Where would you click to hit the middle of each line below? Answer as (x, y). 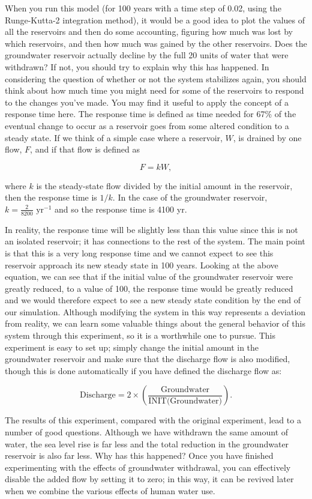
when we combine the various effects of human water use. (110, 491)
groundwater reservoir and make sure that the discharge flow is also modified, (148, 359)
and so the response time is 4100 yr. (121, 209)
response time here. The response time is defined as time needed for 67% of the (151, 114)
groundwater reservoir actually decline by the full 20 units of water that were (147, 55)
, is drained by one (267, 137)
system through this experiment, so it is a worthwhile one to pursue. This (140, 335)
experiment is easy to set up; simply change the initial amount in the (132, 347)
